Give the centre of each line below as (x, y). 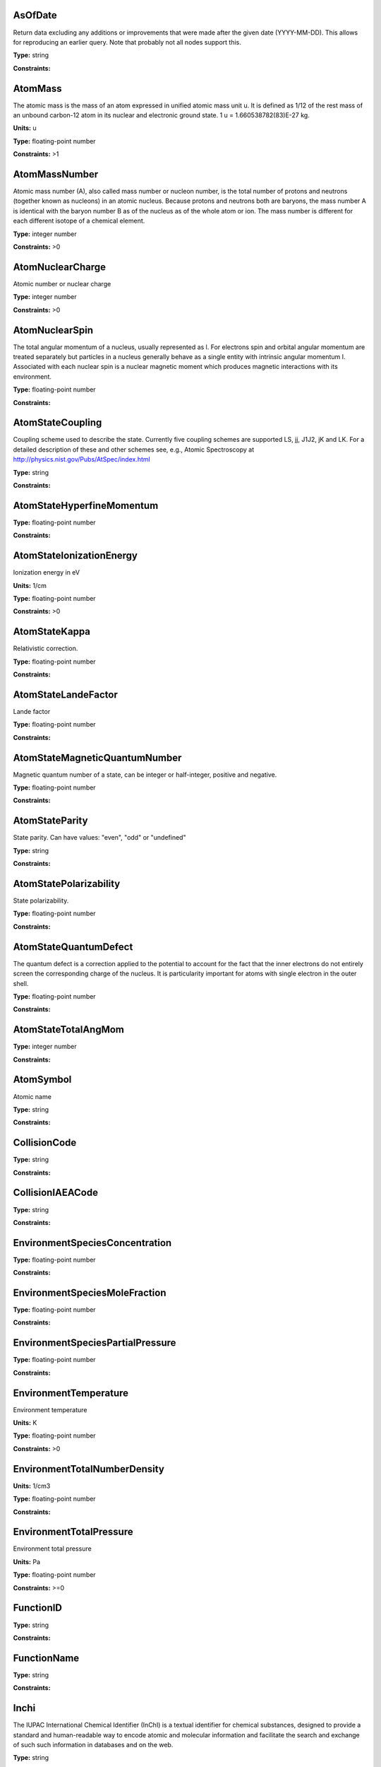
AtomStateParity (50, 821)
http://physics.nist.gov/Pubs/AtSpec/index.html (82, 459)
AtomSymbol (42, 1080)
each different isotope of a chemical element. (79, 221)
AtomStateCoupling (58, 423)
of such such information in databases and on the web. (93, 1744)
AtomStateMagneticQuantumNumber (97, 757)
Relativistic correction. (46, 648)
